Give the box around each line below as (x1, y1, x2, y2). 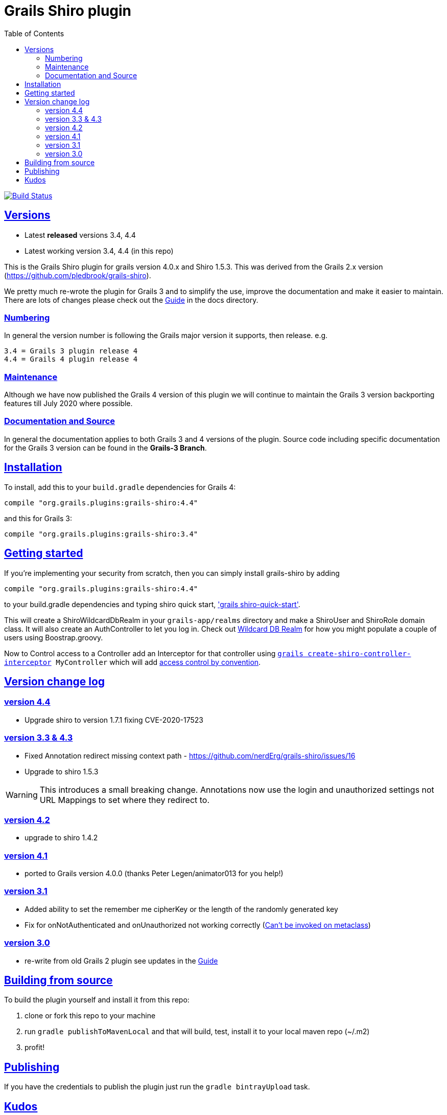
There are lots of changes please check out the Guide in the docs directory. (4, 295, 258, 304)
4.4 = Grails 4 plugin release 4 (4, 355, 138, 364)
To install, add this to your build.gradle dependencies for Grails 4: (4, 482, 236, 492)
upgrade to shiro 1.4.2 (25, 833, 98, 842)
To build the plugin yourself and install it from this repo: (4, 995, 190, 1005)
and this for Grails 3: (4, 514, 72, 523)
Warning (6, 789, 38, 800)
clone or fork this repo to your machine (25, 1011, 156, 1020)
